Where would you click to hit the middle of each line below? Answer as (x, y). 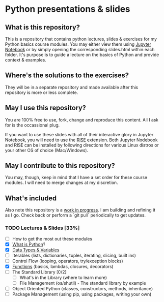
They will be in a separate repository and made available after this (72, 87)
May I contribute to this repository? (60, 166)
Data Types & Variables (36, 250)
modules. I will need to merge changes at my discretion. (62, 182)
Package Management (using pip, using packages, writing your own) (82, 294)
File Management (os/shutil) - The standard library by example (83, 283)
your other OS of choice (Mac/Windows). (47, 150)
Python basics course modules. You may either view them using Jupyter (78, 44)
